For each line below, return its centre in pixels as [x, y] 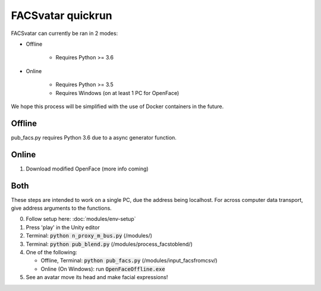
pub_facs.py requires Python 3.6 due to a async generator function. [94, 137]
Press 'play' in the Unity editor [63, 227]
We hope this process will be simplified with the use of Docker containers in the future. [117, 106]
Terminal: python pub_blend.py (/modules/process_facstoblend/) [109, 244]
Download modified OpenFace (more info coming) [87, 169]
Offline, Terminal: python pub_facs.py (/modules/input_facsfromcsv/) [129, 261]
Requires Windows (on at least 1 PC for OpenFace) [117, 93]
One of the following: [51, 252]
